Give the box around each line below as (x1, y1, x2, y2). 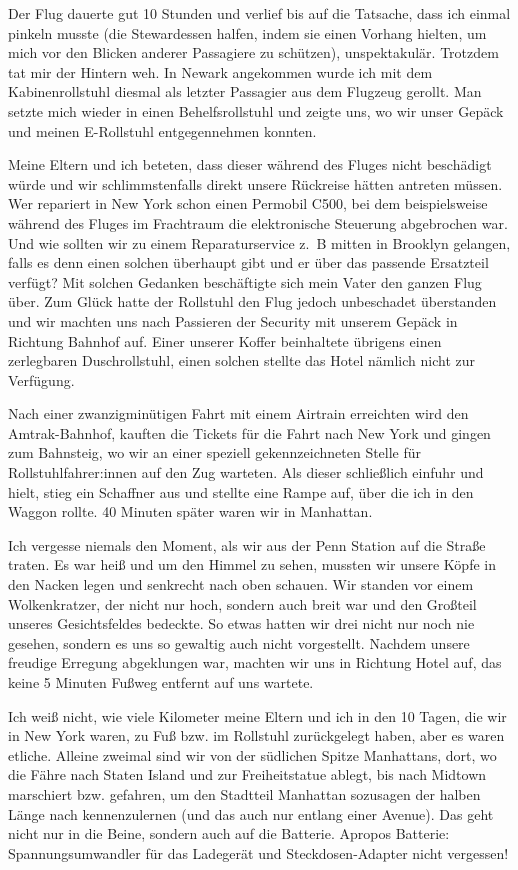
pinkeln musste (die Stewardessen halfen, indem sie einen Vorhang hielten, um (8, 22, 487, 43)
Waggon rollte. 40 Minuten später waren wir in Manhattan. (8, 501, 373, 522)
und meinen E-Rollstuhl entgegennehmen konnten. (8, 120, 317, 141)
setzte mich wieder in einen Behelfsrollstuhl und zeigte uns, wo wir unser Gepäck (8, 100, 504, 121)
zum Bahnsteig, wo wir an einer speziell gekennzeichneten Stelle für (8, 442, 422, 463)
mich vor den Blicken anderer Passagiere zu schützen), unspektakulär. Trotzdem (8, 42, 499, 63)
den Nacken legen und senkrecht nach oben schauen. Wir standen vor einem (8, 574, 474, 595)
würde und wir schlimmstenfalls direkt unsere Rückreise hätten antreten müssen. (8, 173, 503, 194)
